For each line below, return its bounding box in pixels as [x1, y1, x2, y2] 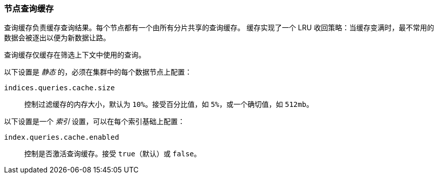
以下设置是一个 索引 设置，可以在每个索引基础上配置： [4, 117, 185, 126]
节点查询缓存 [4, 4, 54, 14]
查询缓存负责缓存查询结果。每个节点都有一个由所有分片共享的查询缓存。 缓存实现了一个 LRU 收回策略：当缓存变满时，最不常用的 [4, 23, 434, 32]
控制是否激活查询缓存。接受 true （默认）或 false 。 [24, 149, 201, 158]
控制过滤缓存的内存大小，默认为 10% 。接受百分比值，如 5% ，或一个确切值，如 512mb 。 [24, 100, 314, 109]
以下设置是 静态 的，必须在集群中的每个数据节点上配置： [4, 68, 192, 77]
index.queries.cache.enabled [4, 133, 119, 142]
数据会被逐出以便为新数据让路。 [4, 33, 110, 42]
